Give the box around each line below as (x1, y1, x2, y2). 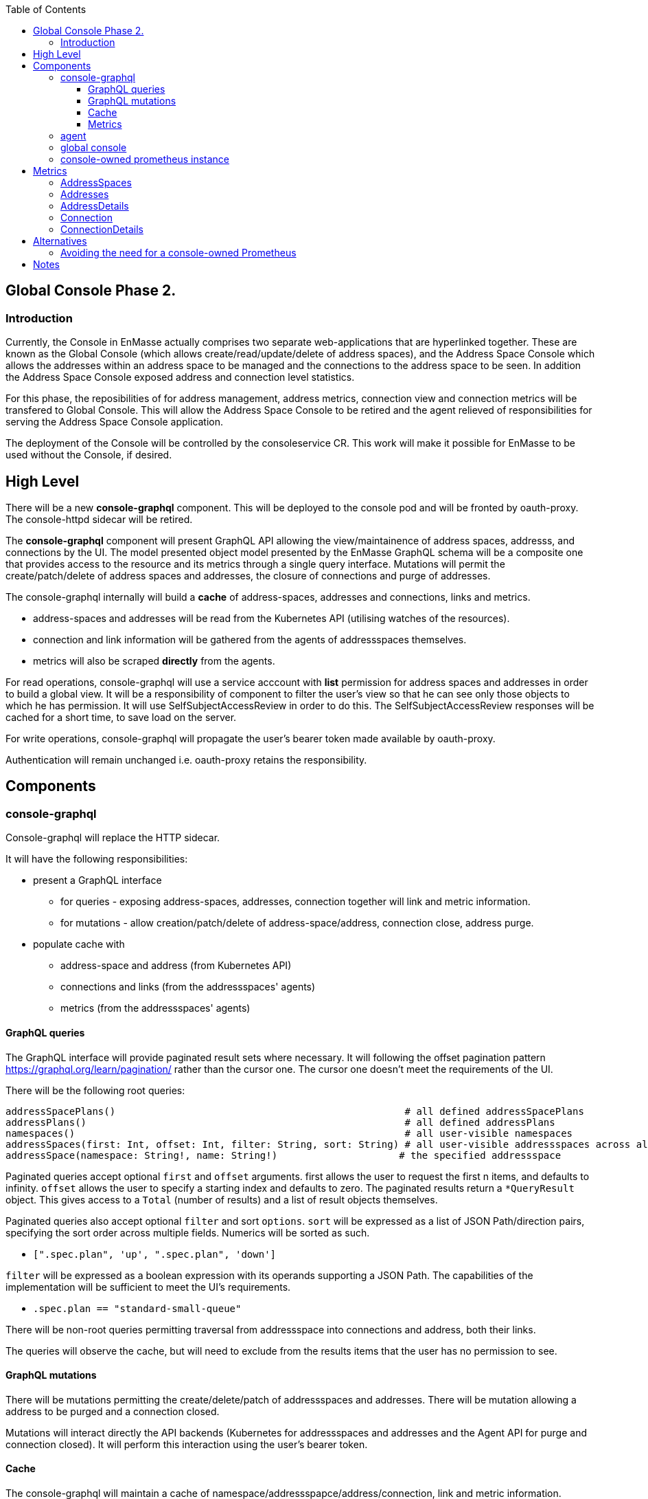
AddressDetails (60, 200, 129, 212)
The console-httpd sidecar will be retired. (5, 513, 193, 526)
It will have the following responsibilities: (5, 853, 188, 865)
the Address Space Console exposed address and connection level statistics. (5, 371, 355, 384)
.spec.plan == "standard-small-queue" (33, 1302, 242, 1314)
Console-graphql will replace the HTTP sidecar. (5, 832, 220, 844)
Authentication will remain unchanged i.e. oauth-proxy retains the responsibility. (5, 754, 367, 766)
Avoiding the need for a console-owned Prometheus (60, 247, 297, 258)
